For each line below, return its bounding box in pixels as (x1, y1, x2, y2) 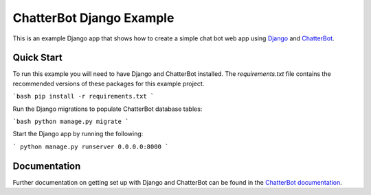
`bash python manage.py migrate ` (12, 118, 129, 126)
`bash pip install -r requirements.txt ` (12, 92, 155, 101)
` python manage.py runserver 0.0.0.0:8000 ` (12, 142, 169, 151)
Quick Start (12, 52, 63, 64)
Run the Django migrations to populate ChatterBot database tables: (12, 105, 203, 113)
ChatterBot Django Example (12, 10, 175, 25)
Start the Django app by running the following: (12, 130, 144, 138)
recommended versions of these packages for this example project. (12, 79, 205, 88)
